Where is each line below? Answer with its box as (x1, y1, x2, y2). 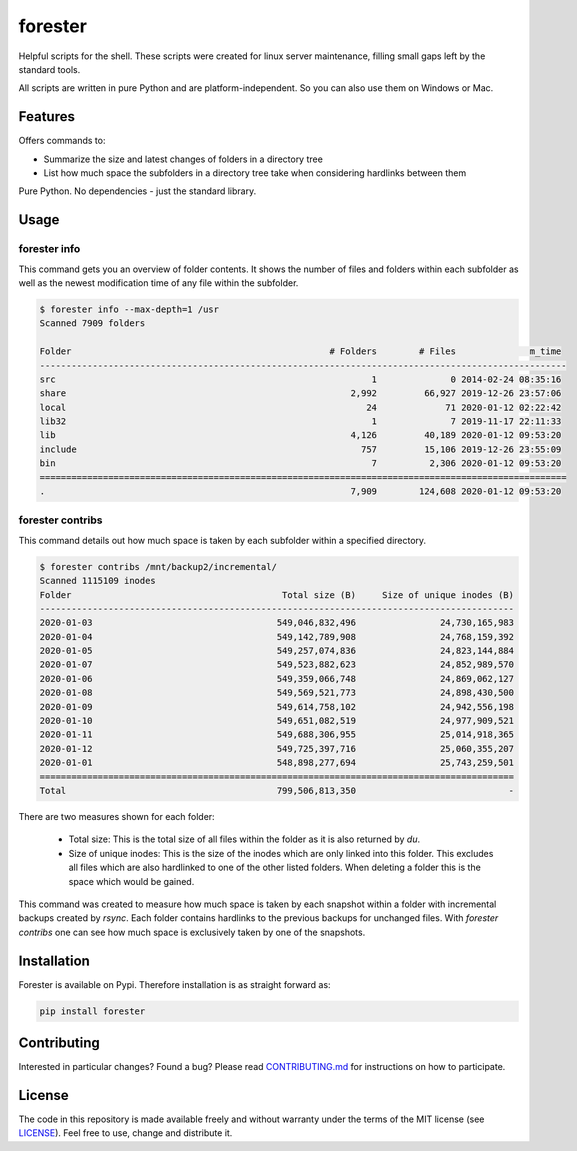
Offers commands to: (18, 135, 106, 147)
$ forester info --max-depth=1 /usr (39, 303, 220, 315)
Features (18, 108, 75, 125)
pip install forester (39, 1005, 146, 1017)
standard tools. (18, 63, 81, 75)
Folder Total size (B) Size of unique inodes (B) (39, 589, 515, 600)
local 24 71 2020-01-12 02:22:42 (39, 401, 562, 413)
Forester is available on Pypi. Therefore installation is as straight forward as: (18, 978, 331, 990)
